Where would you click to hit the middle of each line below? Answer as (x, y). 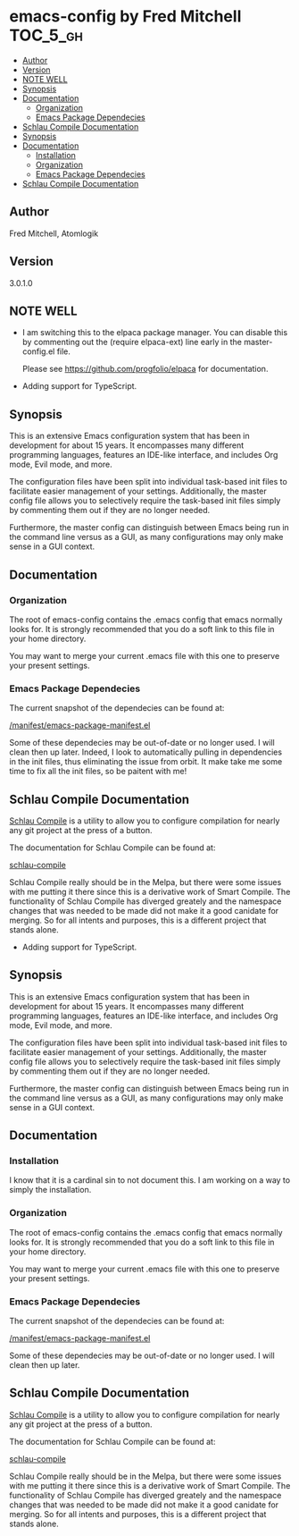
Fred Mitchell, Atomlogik (54, 233)
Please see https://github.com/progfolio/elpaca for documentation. (145, 369)
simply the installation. (50, 1190)
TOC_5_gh (46, 35)
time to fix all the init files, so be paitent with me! (98, 772)
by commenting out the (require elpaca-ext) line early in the (132, 342)
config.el (38, 351)
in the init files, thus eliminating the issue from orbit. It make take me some (146, 762)
